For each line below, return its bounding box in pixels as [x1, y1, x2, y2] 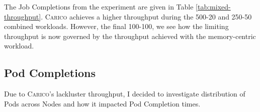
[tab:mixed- [196, 1, 231, 11]
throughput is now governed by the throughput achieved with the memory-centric [4, 30, 256, 41]
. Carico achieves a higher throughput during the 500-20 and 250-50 [41, 11, 252, 21]
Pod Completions [4, 65, 96, 80]
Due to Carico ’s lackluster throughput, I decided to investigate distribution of [4, 88, 245, 99]
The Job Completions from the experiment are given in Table [4, 1, 194, 11]
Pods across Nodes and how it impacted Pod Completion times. [4, 98, 201, 108]
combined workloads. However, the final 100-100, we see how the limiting [4, 21, 229, 31]
